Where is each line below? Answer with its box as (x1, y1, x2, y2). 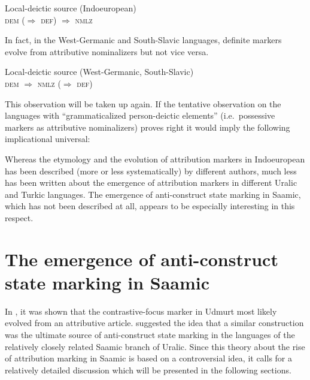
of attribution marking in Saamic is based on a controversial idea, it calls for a (5, 352, 293, 364)
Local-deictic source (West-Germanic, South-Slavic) (5, 65, 194, 78)
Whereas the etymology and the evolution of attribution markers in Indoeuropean (5, 152, 305, 165)
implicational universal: (5, 132, 90, 145)
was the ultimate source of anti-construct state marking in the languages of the (5, 328, 295, 340)
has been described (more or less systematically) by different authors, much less (5, 164, 297, 177)
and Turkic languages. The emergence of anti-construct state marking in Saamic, (5, 188, 301, 200)
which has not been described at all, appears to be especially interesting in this (5, 200, 295, 212)
